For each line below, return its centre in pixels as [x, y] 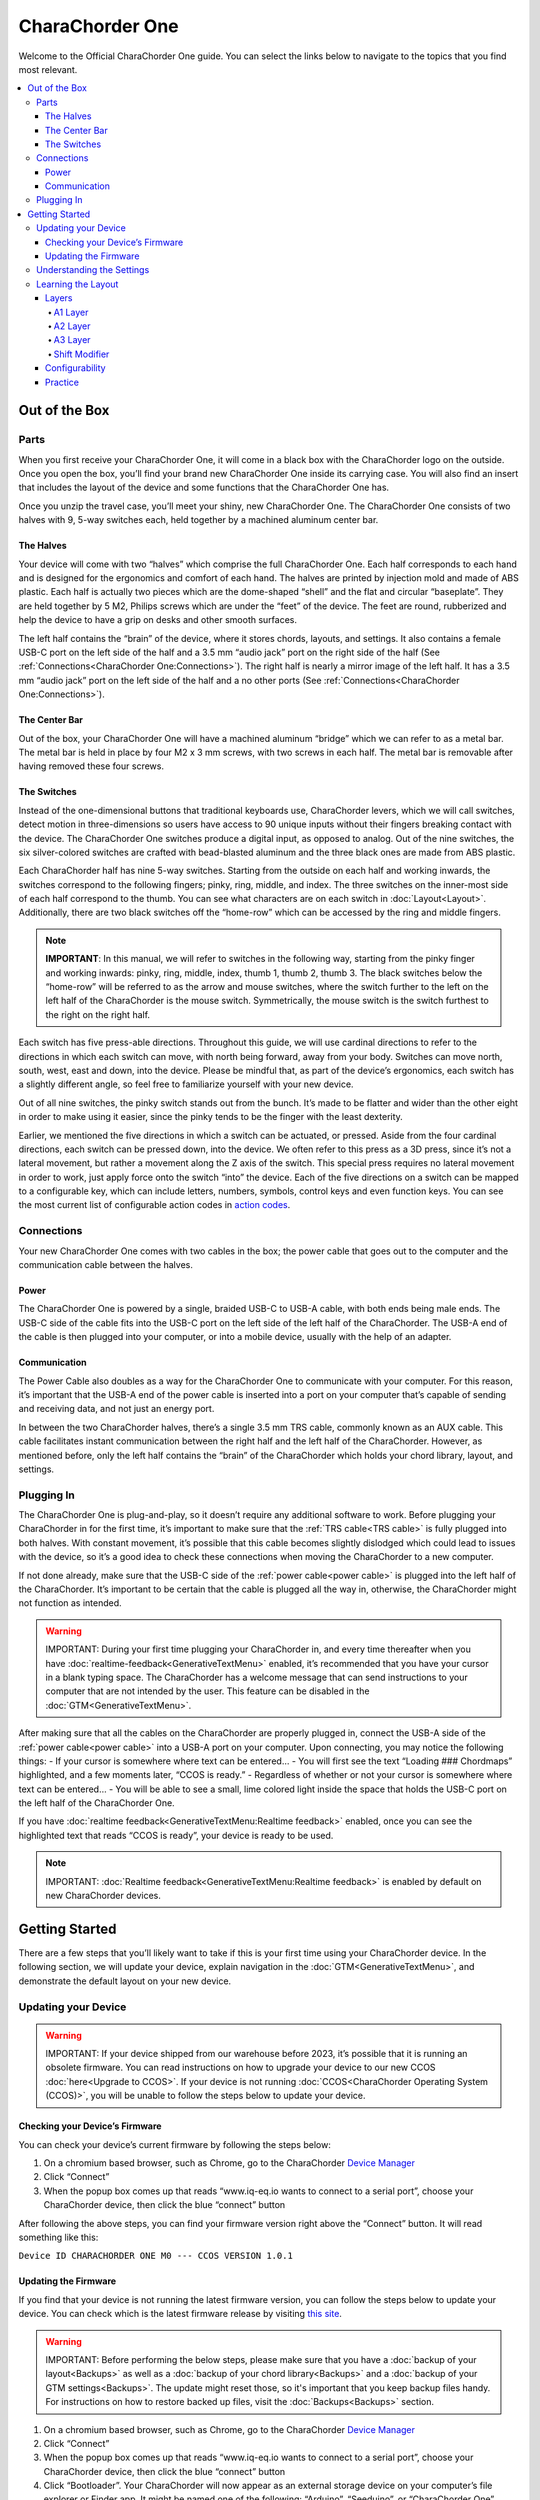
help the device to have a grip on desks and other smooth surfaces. [158, 620]
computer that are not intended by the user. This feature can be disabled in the [207, 1691]
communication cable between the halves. [106, 1265]
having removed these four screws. [91, 766]
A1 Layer [71, 312]
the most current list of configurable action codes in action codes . [154, 1205]
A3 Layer [72, 340]
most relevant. [48, 69]
